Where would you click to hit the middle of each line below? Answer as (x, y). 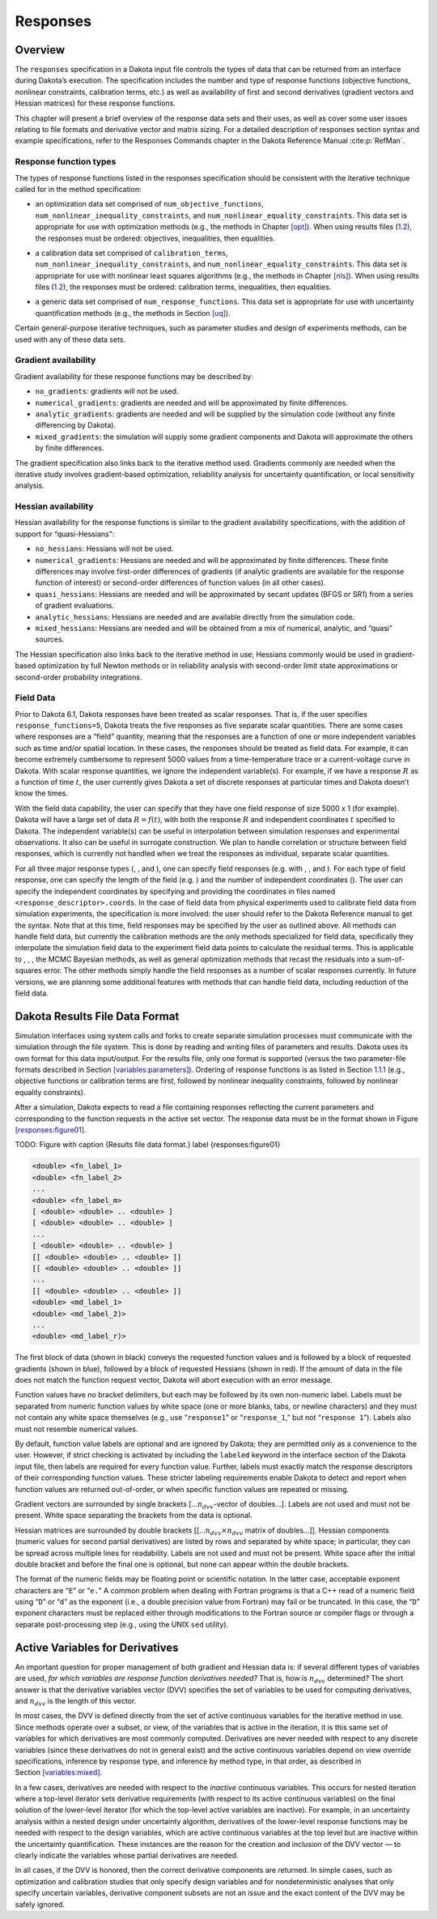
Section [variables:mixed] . (59, 1772)
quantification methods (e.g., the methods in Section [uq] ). (133, 313)
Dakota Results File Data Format (97, 1016)
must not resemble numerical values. (76, 1429)
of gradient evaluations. (75, 606)
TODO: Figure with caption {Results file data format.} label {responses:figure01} (148, 1145)
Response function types (66, 162)
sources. (50, 639)
